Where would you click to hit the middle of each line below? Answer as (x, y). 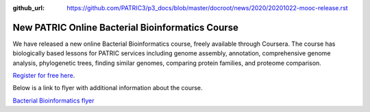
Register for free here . (44, 76)
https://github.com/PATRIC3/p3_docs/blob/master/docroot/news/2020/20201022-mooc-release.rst (208, 8)
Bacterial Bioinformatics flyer (53, 100)
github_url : (28, 8)
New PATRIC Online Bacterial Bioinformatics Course (126, 27)
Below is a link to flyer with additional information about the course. (108, 88)
